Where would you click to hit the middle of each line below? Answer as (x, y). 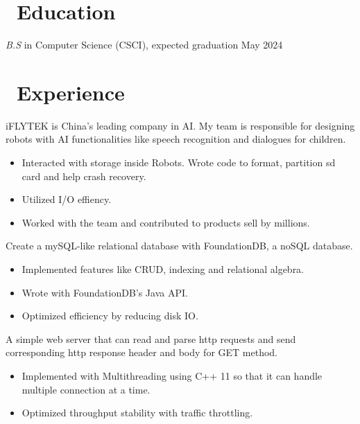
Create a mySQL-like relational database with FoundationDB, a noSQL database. (179, 246)
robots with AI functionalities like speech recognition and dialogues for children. (176, 139)
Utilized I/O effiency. (67, 199)
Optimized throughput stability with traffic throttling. (137, 413)
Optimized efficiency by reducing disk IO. (110, 316)
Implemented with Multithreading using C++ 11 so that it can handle (172, 375)
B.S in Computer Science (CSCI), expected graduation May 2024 (144, 45)
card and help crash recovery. (84, 176)
